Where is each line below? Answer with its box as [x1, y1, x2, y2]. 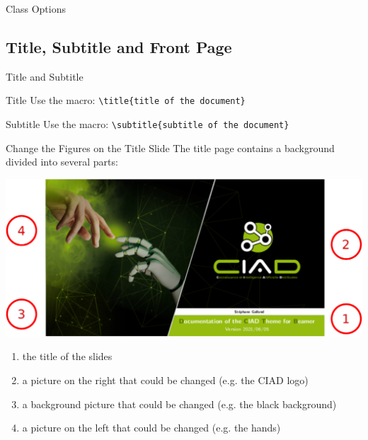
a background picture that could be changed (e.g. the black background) [22, 396, 337, 411]
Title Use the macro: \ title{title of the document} [6, 93, 246, 108]
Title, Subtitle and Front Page [6, 35, 232, 57]
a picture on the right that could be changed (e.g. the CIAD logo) [22, 373, 309, 388]
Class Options [6, 1, 67, 16]
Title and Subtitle [6, 69, 84, 83]
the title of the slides [22, 349, 113, 364]
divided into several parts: [6, 154, 118, 169]
